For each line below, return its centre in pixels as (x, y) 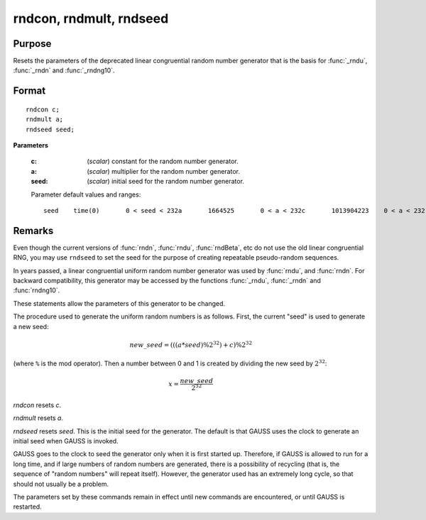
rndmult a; (45, 120)
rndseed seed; (50, 129)
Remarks (33, 231)
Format (29, 91)
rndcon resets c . (37, 405)
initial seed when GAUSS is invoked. (66, 441)
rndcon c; (43, 109)
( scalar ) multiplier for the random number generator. (164, 171)
